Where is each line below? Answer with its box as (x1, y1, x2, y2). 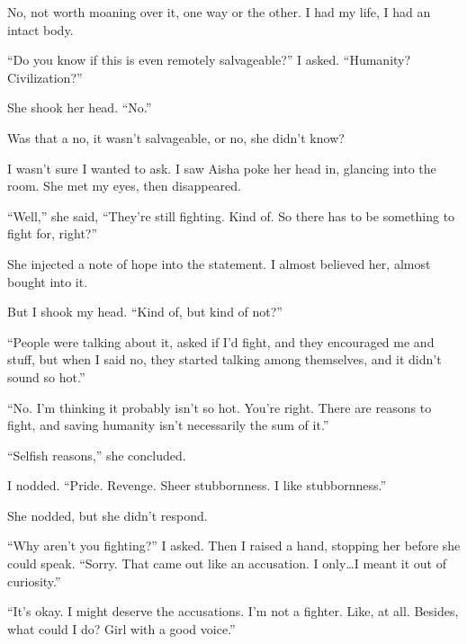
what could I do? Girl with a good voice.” (7, 619, 236, 638)
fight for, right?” (7, 224, 98, 243)
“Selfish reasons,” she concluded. (7, 445, 186, 464)
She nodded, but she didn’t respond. (7, 505, 208, 524)
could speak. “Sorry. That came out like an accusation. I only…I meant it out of (7, 554, 446, 573)
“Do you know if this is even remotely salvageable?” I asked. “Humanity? (7, 50, 411, 69)
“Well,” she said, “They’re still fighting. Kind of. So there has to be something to (7, 206, 455, 225)
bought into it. (7, 272, 88, 291)
